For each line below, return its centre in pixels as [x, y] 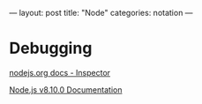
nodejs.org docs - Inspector [60, 72]
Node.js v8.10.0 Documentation [66, 89]
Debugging [51, 48]
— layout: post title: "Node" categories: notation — [101, 13]
